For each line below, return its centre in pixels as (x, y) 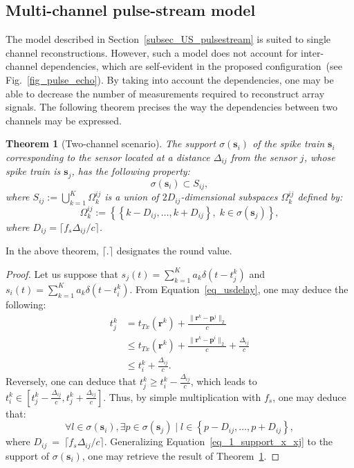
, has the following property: (131, 171)
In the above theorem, (52, 251)
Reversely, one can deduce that (71, 381)
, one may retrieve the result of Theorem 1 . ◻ (181, 455)
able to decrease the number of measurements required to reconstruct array (165, 93)
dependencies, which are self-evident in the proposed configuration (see (191, 66)
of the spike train (289, 143)
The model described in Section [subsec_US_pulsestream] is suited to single (168, 39)
